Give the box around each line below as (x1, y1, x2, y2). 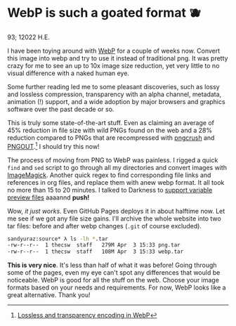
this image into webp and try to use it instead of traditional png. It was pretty (7, 53, 228, 63)
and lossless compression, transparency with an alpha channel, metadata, (7, 90, 222, 98)
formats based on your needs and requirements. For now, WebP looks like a (7, 283, 226, 292)
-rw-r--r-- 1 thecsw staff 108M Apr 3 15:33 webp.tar (7, 248, 184, 256)
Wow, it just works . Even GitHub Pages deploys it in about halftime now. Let (7, 207, 225, 215)
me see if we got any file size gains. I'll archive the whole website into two (7, 214, 221, 223)
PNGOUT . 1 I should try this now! (7, 141, 100, 150)
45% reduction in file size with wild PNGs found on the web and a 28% (7, 126, 213, 134)
